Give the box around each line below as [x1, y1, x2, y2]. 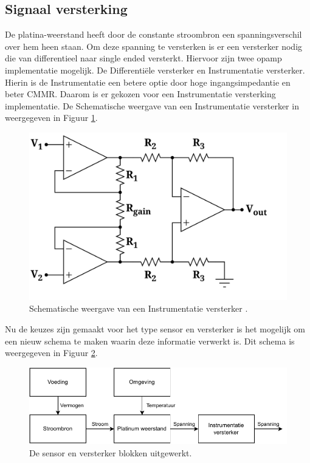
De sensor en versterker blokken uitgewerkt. [29, 446, 192, 459]
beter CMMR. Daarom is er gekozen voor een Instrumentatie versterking [5, 87, 276, 100]
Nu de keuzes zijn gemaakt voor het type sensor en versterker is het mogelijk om [5, 322, 306, 335]
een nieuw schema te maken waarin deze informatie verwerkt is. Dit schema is [5, 334, 295, 347]
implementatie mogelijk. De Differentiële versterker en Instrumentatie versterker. [5, 63, 305, 76]
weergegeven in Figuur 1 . [5, 111, 98, 124]
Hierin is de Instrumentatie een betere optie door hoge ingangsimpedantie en [5, 75, 291, 88]
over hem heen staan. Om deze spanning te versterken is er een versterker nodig [5, 39, 303, 52]
